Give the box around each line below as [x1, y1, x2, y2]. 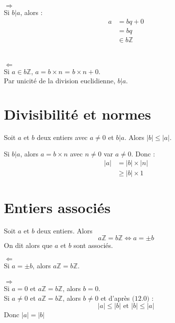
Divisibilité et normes [4, 104, 151, 124]
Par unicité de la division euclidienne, [4, 76, 115, 86]
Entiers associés [4, 197, 111, 217]
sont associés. [73, 240, 113, 250]
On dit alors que [4, 240, 53, 250]
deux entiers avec [36, 132, 88, 142]
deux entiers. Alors [36, 225, 93, 235]
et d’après [100, 292, 130, 303]
